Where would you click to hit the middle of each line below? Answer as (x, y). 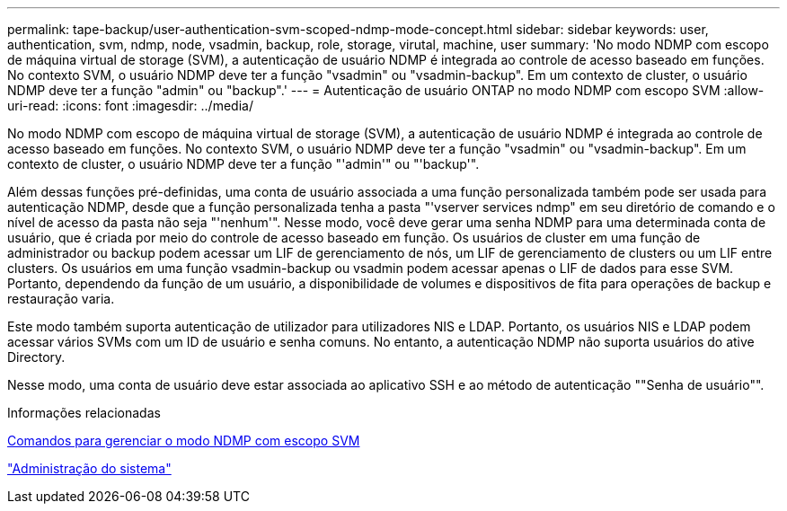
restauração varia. (61, 299)
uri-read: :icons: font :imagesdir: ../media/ (130, 106)
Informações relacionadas (84, 413)
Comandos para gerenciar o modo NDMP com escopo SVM (184, 441)
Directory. (36, 357)
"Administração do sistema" (89, 468)
